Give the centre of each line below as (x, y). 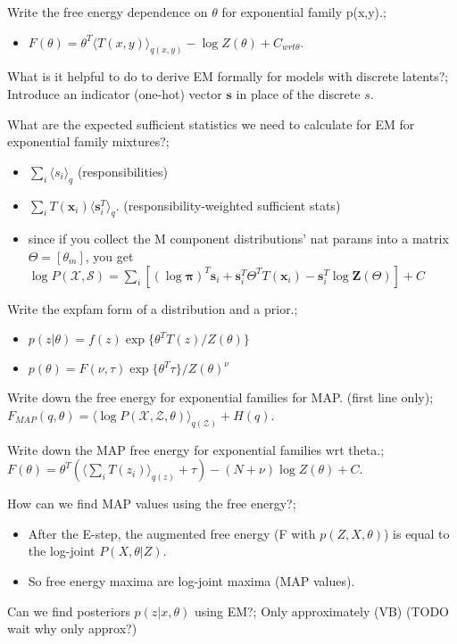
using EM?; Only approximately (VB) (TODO (322, 611)
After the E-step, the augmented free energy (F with (172, 533)
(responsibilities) (122, 171)
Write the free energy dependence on (108, 12)
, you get (109, 256)
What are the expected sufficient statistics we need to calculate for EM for (211, 124)
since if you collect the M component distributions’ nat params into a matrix (238, 239)
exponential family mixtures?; (88, 141)
